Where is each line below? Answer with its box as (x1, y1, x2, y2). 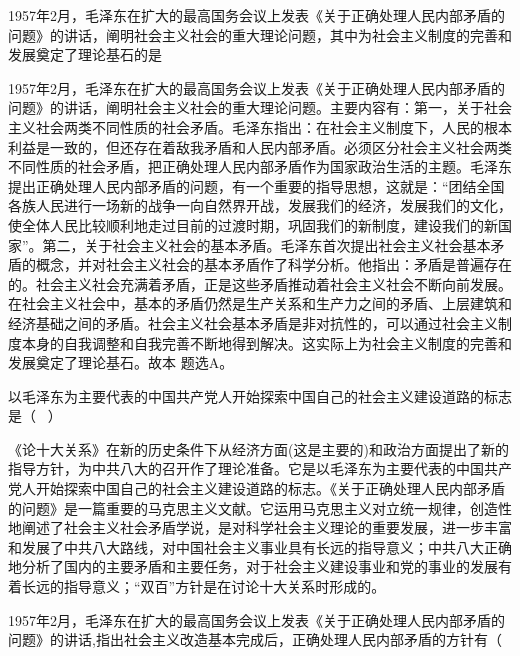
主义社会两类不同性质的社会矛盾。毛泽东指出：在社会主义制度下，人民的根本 (8, 116, 512, 137)
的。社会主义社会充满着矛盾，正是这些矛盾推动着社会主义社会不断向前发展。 (8, 273, 512, 294)
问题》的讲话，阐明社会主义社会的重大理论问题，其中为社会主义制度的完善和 (8, 24, 512, 45)
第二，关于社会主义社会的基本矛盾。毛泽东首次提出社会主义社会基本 (42, 234, 491, 255)
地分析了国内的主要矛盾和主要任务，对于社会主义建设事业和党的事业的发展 (8, 556, 498, 577)
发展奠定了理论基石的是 (8, 44, 162, 65)
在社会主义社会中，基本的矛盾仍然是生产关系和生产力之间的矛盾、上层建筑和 (8, 293, 512, 314)
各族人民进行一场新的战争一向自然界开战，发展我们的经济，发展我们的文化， (8, 195, 512, 216)
